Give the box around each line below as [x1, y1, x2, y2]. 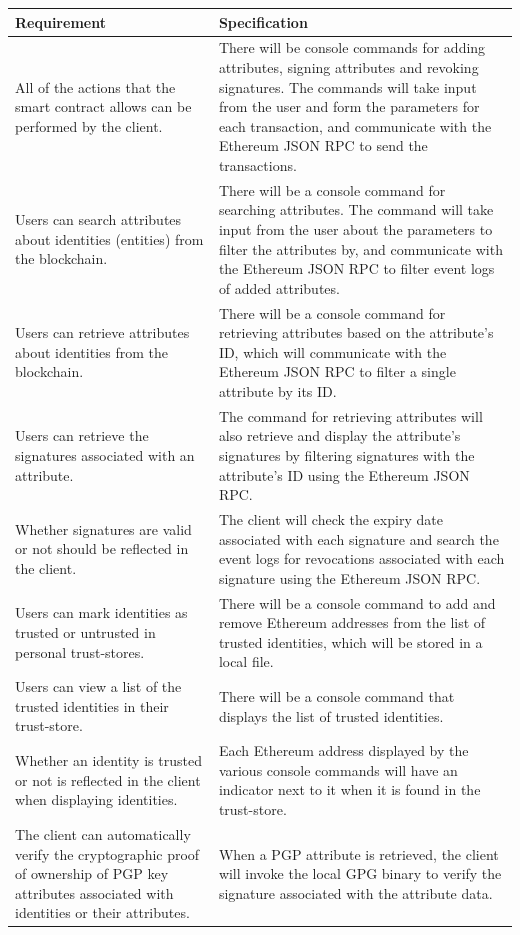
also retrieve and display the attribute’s [218, 425, 461, 446]
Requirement [15, 11, 106, 32]
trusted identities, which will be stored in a [218, 631, 483, 652]
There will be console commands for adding [218, 37, 486, 58]
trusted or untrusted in [15, 622, 156, 643]
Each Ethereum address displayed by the [218, 740, 469, 761]
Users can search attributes [15, 209, 182, 230]
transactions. [218, 154, 297, 175]
